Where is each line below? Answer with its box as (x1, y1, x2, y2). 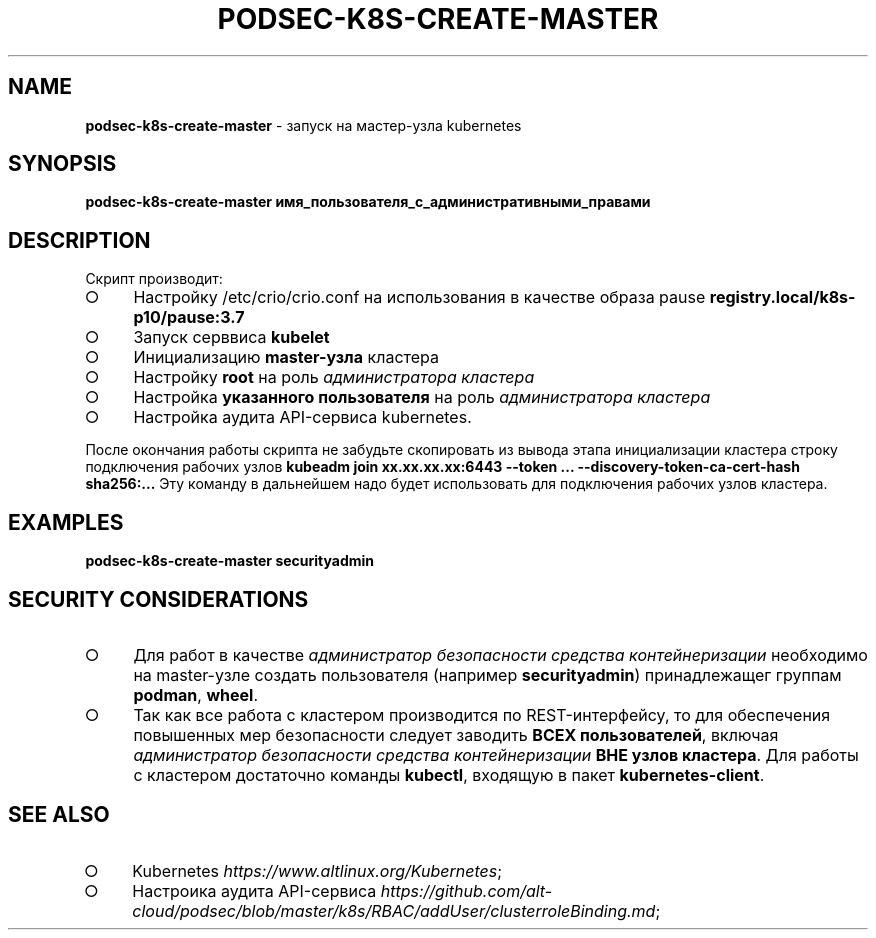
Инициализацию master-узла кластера (133, 347, 439, 368)
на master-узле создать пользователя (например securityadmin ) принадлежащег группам (133, 664, 842, 685)
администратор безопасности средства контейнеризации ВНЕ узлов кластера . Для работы (133, 744, 859, 765)
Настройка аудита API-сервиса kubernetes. (133, 407, 472, 428)
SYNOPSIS (8, 151, 117, 177)
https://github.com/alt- (380, 880, 553, 901)
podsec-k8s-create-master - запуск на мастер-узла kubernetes (85, 116, 522, 134)
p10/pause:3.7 (133, 307, 245, 328)
